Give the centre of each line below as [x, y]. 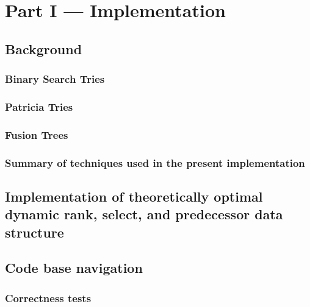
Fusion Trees [37, 134]
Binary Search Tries [55, 79]
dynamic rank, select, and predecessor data [144, 214]
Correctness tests [48, 298]
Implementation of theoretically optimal [134, 196]
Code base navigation [74, 268]
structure [34, 232]
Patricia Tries [39, 106]
